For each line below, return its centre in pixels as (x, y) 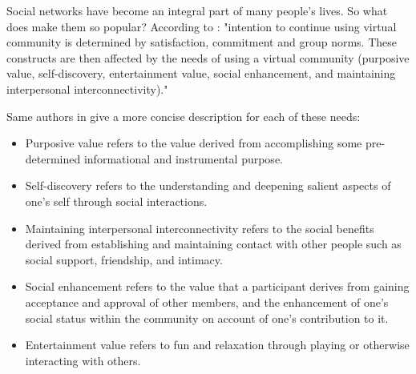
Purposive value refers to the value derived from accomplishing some (194, 143)
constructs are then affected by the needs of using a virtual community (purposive (208, 57)
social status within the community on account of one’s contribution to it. (207, 318)
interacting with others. (83, 360)
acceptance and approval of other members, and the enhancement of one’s (207, 302)
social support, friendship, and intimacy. (124, 259)
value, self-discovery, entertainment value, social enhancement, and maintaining (201, 73)
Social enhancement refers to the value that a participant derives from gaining (217, 286)
